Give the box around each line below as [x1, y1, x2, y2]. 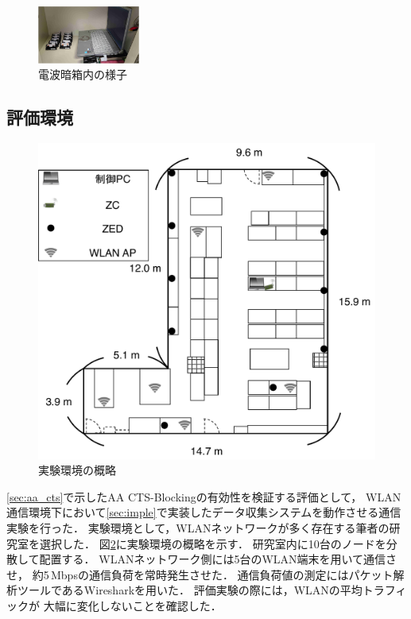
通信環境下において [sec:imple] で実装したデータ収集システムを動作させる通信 [6, 504, 401, 520]
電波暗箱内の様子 [38, 66, 127, 83]
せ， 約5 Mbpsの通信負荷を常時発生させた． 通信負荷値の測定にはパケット [6, 566, 394, 582]
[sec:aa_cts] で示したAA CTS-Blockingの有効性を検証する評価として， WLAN [6, 488, 401, 505]
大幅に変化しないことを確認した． [43, 598, 222, 614]
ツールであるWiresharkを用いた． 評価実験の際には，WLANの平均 [17, 582, 363, 598]
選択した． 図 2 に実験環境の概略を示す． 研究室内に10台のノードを [39, 535, 386, 551]
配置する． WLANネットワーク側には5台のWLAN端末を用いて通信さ [39, 551, 397, 567]
